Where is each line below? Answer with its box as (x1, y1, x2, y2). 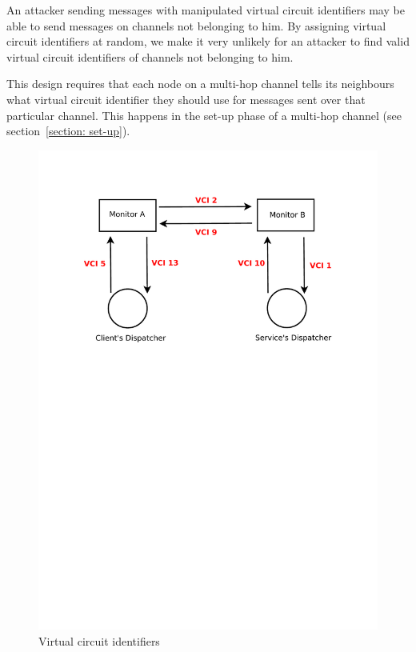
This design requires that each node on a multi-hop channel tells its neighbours (6, 75, 394, 92)
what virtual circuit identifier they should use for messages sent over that (6, 90, 366, 107)
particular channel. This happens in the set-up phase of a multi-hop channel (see (6, 106, 402, 123)
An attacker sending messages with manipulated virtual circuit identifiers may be (6, 2, 405, 18)
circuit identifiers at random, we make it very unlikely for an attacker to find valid (6, 33, 410, 50)
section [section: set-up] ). (6, 122, 130, 139)
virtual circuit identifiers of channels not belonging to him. (6, 48, 294, 65)
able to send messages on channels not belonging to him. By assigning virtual (6, 17, 386, 34)
